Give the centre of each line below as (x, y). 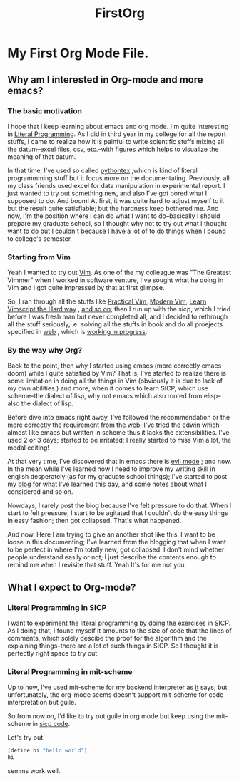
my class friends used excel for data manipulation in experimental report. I (116, 185)
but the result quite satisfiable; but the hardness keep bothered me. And (113, 208)
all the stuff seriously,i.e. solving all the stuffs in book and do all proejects (115, 324)
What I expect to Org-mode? (72, 587)
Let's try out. (26, 738)
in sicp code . (51, 724)
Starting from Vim (39, 257)
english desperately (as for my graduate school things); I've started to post (117, 477)
